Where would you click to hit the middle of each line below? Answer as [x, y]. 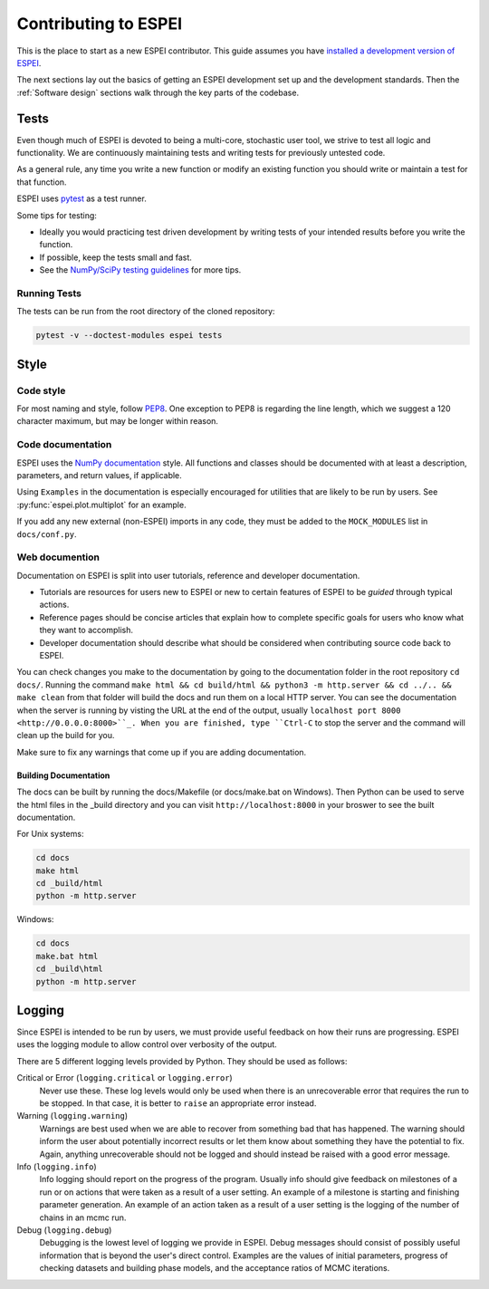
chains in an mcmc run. [83, 1217]
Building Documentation [63, 775]
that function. [42, 182]
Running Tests [49, 293]
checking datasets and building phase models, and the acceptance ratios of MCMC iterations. [215, 1268]
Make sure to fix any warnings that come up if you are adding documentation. [162, 752]
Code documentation [64, 445]
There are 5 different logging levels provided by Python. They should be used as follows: [182, 1061]
